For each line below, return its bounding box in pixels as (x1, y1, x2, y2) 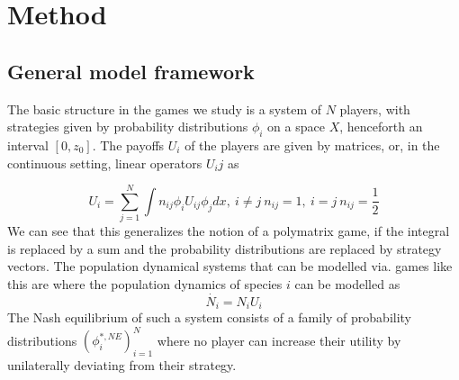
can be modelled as (294, 275, 400, 294)
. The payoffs (92, 135, 165, 154)
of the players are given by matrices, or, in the (184, 135, 440, 154)
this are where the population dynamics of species (7, 275, 283, 294)
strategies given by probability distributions (7, 117, 248, 136)
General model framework (7, 57, 255, 85)
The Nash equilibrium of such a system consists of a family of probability (7, 308, 412, 327)
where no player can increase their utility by (157, 330, 401, 349)
